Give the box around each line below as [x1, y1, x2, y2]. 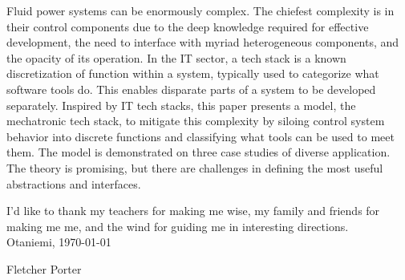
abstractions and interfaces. [6, 175, 141, 192]
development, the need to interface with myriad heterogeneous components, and [6, 34, 399, 51]
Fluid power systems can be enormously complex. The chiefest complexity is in [6, 2, 395, 18]
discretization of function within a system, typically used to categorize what [6, 65, 379, 82]
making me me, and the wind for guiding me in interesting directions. [6, 217, 349, 234]
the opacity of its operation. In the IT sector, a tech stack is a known [6, 49, 346, 66]
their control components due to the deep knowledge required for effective [6, 18, 369, 34]
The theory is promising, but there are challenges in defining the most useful [6, 159, 383, 176]
